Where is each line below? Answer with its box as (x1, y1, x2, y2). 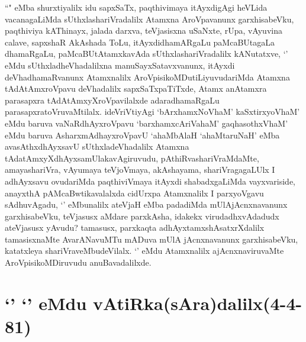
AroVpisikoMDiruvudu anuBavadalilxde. (5, 256, 152, 269)
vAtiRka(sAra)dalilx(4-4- (93, 291, 302, 315)
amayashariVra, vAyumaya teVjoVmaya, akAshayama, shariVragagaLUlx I (5, 163, 275, 176)
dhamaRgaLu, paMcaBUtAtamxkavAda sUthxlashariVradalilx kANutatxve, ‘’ (5, 47, 288, 60)
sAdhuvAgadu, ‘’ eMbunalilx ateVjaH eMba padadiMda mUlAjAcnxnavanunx (5, 198, 288, 211)
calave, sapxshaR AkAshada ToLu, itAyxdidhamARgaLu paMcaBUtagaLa (5, 36, 275, 48)
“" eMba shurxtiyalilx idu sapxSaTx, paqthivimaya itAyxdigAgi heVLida (5, 1, 268, 13)
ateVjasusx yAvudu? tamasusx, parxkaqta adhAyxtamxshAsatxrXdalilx (5, 221, 265, 234)
